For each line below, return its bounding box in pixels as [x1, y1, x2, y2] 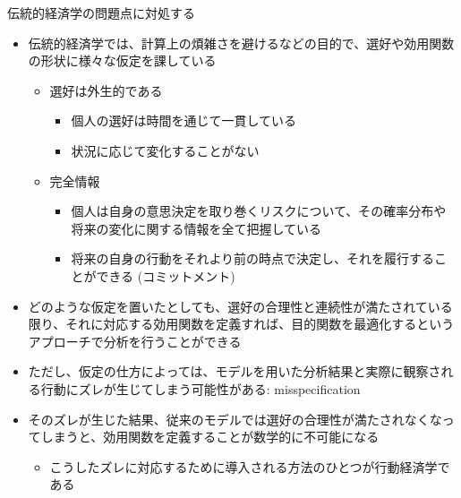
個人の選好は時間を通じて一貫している [71, 111, 296, 130]
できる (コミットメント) [96, 266, 235, 285]
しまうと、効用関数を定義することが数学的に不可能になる [40, 427, 380, 446]
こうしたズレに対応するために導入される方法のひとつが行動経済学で [49, 457, 450, 476]
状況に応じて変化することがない [71, 141, 260, 159]
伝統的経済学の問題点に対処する [7, 4, 195, 21]
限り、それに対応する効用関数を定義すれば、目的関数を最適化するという [28, 314, 455, 333]
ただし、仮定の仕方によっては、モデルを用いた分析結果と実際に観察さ [28, 362, 441, 381]
